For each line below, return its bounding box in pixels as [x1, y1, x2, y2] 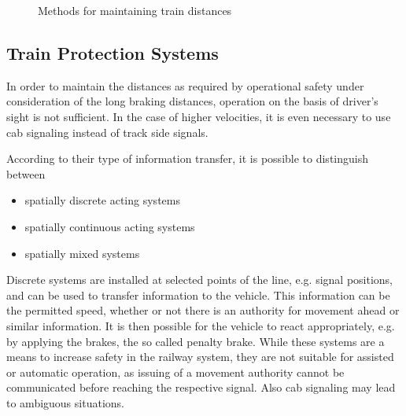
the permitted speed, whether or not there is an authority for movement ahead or [6, 302, 400, 318]
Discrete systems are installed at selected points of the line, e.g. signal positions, [6, 271, 393, 288]
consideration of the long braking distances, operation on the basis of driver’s [6, 93, 378, 109]
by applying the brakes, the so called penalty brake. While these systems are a [6, 333, 385, 349]
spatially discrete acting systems [24, 192, 180, 208]
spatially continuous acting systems [24, 218, 195, 234]
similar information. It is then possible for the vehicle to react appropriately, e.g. [6, 317, 395, 333]
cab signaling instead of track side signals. [6, 123, 209, 140]
